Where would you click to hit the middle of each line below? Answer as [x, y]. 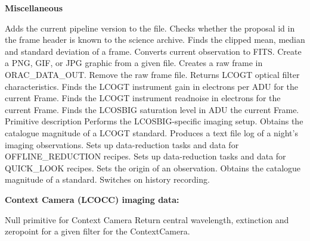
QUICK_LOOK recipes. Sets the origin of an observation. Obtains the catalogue [153, 168]
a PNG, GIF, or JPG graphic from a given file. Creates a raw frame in [134, 63]
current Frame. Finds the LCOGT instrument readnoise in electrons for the [143, 98]
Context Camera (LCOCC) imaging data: [92, 199]
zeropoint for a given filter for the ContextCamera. [97, 231]
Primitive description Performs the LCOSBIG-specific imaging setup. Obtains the [154, 121]
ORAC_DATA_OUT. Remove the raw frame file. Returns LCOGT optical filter [152, 74]
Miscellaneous [34, 8]
